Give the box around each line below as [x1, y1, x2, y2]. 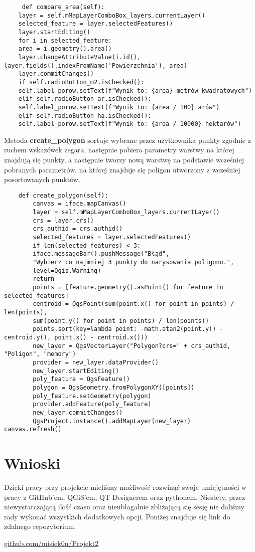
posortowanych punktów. [4, 174, 80, 185]
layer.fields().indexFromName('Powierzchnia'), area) [4, 62, 188, 69]
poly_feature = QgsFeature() [33, 376, 130, 383]
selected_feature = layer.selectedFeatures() [18, 20, 173, 28]
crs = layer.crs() [33, 217, 94, 224]
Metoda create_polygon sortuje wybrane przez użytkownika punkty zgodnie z [4, 134, 251, 145]
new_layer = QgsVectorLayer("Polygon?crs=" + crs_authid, [33, 342, 231, 349]
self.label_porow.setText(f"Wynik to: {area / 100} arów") [18, 103, 220, 111]
